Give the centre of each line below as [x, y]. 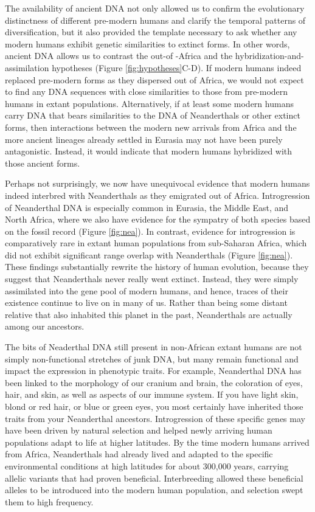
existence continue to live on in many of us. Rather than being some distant [146, 303]
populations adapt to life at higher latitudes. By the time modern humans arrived [157, 442]
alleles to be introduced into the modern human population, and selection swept [154, 490]
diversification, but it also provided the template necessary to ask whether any [151, 32]
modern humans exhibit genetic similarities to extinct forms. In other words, [147, 43]
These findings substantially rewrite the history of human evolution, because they [157, 267]
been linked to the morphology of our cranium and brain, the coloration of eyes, [154, 382]
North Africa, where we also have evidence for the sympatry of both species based [158, 219]
